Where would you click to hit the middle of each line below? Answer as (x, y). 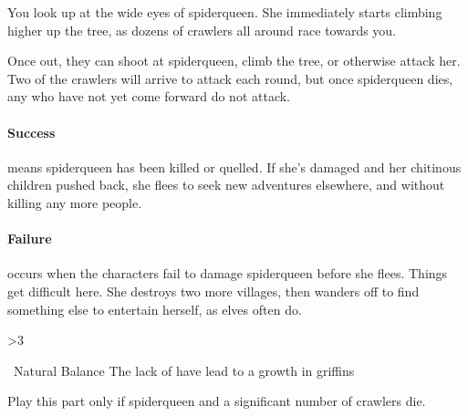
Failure (30, 239)
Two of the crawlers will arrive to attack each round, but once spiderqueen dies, (230, 78)
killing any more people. (75, 202)
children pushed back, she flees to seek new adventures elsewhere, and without (226, 185)
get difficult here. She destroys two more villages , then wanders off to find (213, 291)
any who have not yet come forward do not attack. (149, 96)
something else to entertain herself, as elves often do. (155, 309)
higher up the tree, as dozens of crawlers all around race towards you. (202, 30)
